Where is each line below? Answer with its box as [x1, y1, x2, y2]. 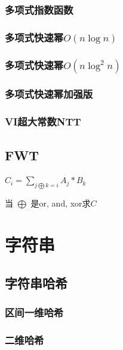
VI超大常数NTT [5, 114, 81, 129]
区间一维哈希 [5, 304, 64, 319]
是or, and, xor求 [30, 197, 91, 210]
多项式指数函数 [5, 2, 73, 17]
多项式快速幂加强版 [5, 86, 93, 101]
